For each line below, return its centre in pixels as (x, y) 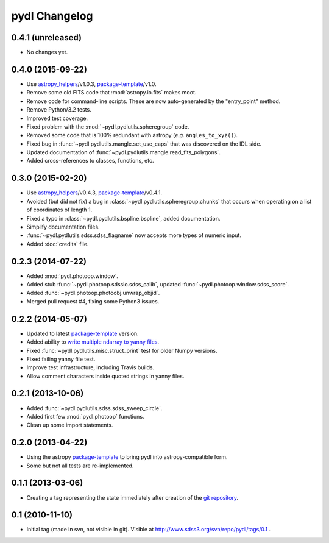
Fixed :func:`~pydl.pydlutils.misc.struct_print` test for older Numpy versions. (122, 350)
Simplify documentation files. (63, 227)
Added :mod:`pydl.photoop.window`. (73, 276)
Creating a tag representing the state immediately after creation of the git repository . (133, 497)
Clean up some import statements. (70, 425)
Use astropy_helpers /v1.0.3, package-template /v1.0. (91, 84)
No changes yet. (47, 52)
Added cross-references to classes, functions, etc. (90, 161)
